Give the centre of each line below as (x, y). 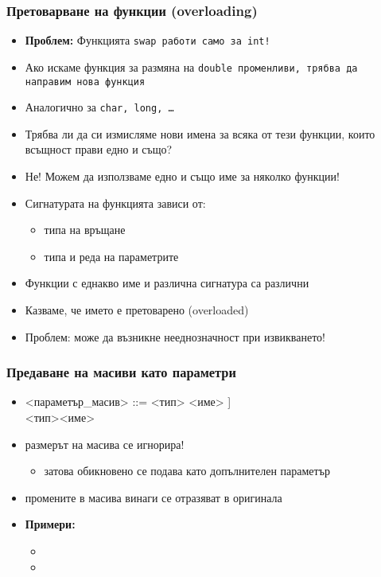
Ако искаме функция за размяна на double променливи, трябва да (191, 66)
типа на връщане (85, 230)
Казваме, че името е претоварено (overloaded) (137, 310)
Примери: (50, 524)
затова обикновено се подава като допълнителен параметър (187, 471)
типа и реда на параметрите (111, 256)
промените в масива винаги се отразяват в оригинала (154, 497)
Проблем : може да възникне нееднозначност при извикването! (175, 336)
